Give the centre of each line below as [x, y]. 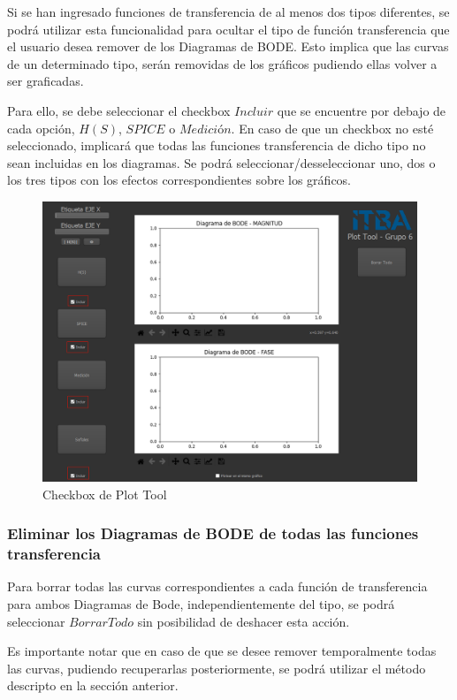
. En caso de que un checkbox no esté [332, 128]
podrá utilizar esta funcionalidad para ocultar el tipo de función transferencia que [228, 29]
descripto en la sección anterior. [93, 685]
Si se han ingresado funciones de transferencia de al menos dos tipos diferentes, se [228, 11]
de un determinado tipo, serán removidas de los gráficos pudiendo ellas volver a [222, 63]
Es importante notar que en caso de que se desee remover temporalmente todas [222, 651]
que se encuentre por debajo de [362, 110]
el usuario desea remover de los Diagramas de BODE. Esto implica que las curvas [228, 46]
